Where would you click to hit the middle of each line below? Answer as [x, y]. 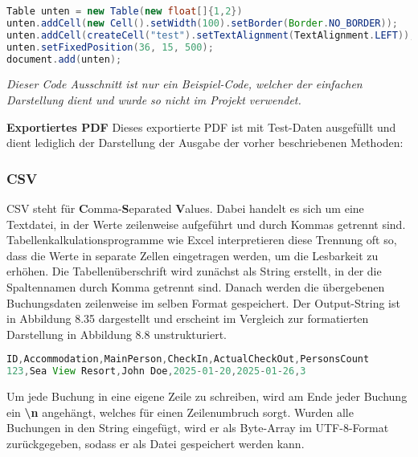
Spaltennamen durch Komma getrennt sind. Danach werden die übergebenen [196, 286]
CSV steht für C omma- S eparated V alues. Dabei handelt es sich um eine [185, 208]
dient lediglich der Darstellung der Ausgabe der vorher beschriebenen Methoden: [205, 143]
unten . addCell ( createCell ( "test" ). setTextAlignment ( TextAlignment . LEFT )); [211, 35]
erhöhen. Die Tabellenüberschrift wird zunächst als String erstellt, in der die [194, 271]
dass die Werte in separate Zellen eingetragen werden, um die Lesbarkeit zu [193, 255]
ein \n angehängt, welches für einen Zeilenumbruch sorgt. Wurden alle [180, 412]
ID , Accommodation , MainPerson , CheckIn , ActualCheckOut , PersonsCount [188, 359]
